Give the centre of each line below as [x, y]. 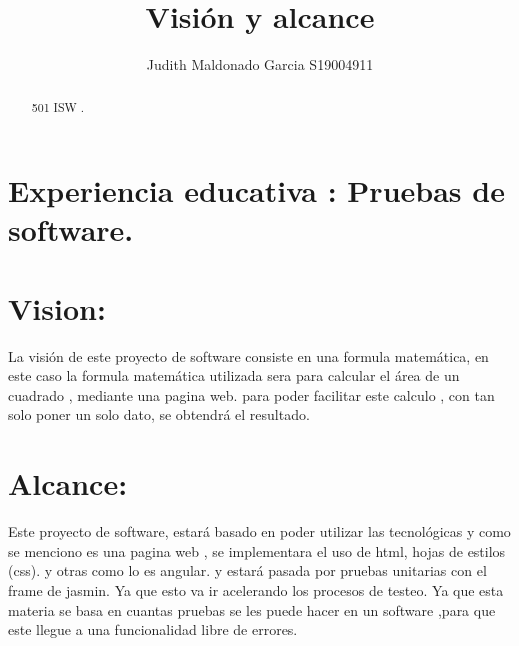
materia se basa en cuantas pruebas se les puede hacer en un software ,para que [252, 609]
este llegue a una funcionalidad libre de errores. [153, 629]
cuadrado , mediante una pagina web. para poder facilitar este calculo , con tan [251, 394]
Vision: [57, 307]
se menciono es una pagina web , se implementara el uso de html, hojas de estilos [257, 550]
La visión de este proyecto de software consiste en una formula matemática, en [248, 355]
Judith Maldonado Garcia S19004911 [260, 64]
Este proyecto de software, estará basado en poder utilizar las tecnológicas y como [259, 531]
